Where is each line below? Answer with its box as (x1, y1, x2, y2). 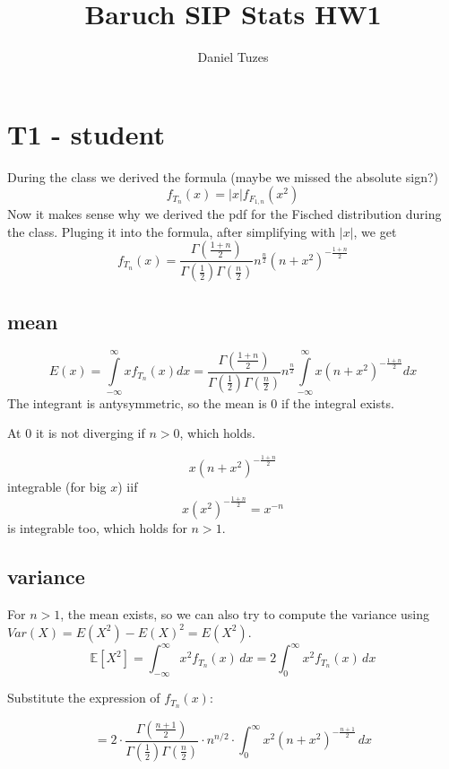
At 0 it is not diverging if (7, 424, 145, 442)
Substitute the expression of (7, 688, 160, 707)
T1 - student (7, 115, 165, 152)
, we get (353, 222, 397, 240)
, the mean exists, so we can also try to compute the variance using (60, 605, 430, 624)
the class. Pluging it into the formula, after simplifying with (7, 222, 336, 240)
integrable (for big (7, 477, 107, 496)
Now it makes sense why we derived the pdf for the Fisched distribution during (7, 205, 442, 223)
